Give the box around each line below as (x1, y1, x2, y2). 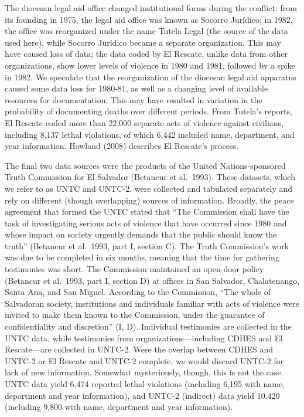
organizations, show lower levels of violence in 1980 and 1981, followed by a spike (5, 59, 295, 71)
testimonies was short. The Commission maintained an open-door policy (5, 263, 264, 275)
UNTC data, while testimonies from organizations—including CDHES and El (5, 331, 283, 344)
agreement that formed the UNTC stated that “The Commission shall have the (5, 205, 289, 218)
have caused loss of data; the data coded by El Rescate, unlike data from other (5, 48, 288, 60)
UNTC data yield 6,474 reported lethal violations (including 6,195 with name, (5, 378, 285, 389)
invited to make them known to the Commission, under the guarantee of (5, 308, 265, 321)
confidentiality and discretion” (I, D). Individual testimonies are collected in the (5, 320, 292, 333)
